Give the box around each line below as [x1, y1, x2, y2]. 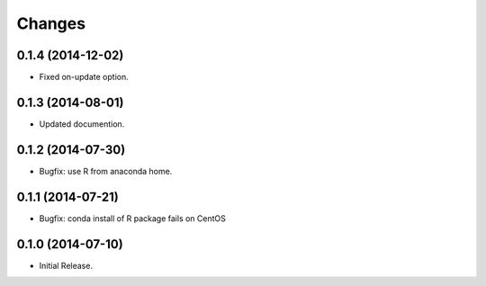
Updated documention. [39, 118, 125, 130]
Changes [16, 13, 85, 33]
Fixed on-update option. [39, 72, 130, 83]
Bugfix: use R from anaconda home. [39, 165, 173, 176]
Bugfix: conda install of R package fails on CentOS [39, 212, 227, 224]
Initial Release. [39, 260, 94, 271]
